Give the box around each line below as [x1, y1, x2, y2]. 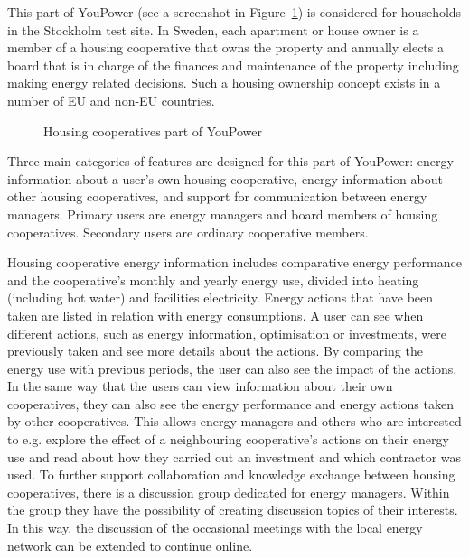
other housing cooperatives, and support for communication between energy [7, 187, 427, 206]
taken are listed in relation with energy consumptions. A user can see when [7, 305, 424, 324]
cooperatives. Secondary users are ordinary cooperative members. [7, 222, 369, 241]
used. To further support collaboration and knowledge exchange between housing [7, 465, 455, 484]
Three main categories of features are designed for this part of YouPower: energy [7, 152, 454, 171]
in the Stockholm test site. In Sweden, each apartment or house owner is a [7, 20, 419, 39]
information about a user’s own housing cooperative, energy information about [7, 169, 443, 188]
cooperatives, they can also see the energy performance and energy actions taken [7, 394, 454, 413]
